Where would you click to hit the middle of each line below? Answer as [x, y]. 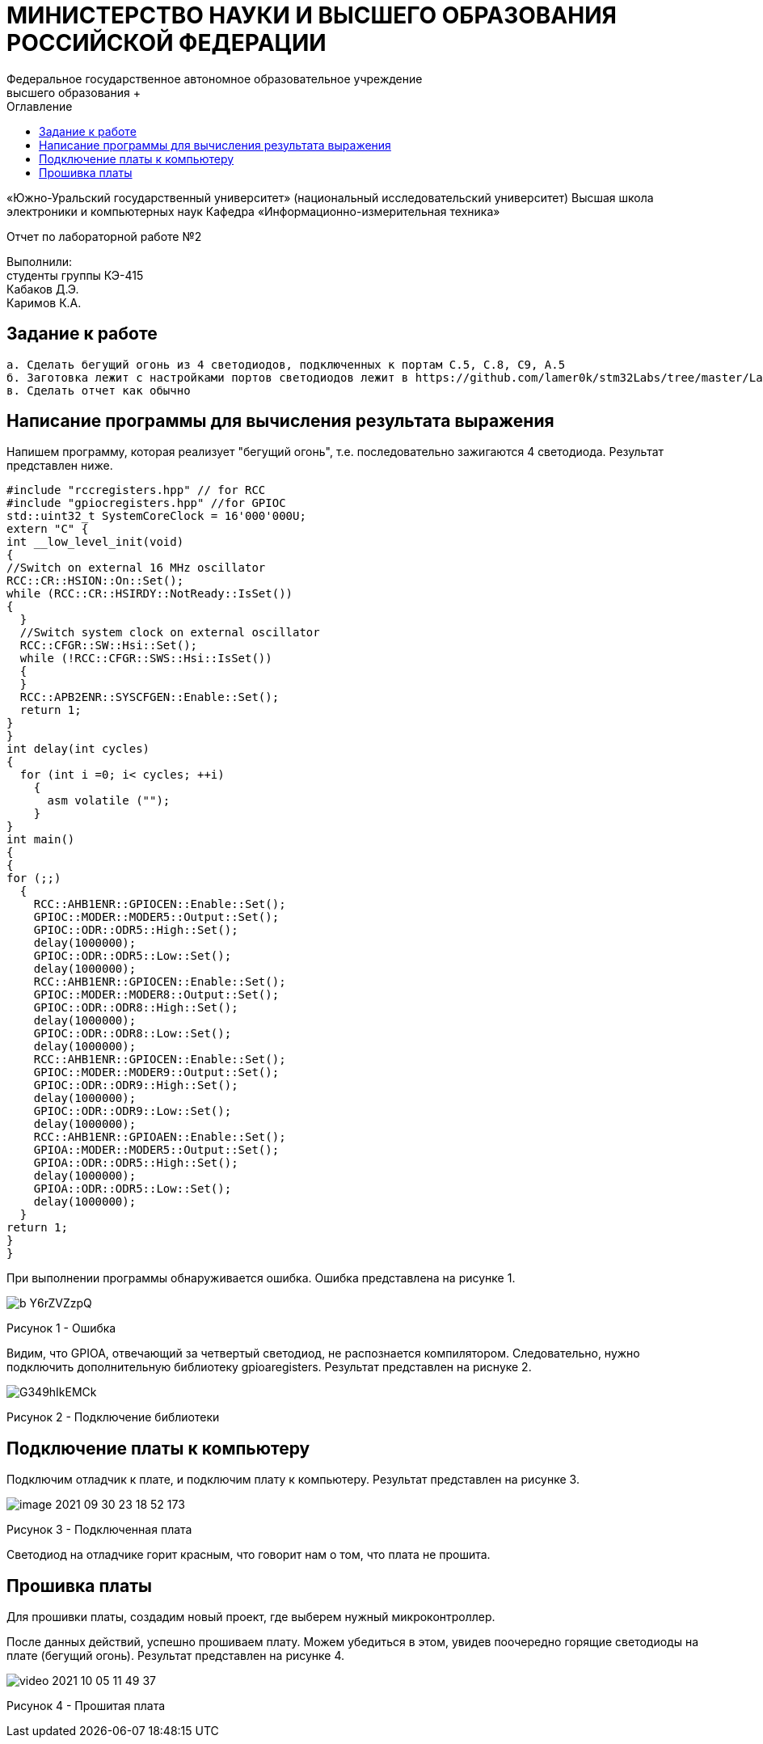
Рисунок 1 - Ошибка [61, 1328]
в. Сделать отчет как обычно [99, 390]
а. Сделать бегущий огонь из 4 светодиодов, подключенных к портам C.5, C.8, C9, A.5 [286, 364]
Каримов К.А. [44, 302]
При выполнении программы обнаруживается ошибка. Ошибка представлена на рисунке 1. [261, 1278]
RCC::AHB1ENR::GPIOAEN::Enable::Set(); [160, 1137]
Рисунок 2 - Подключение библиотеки [113, 1417]
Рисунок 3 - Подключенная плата [99, 1530]
